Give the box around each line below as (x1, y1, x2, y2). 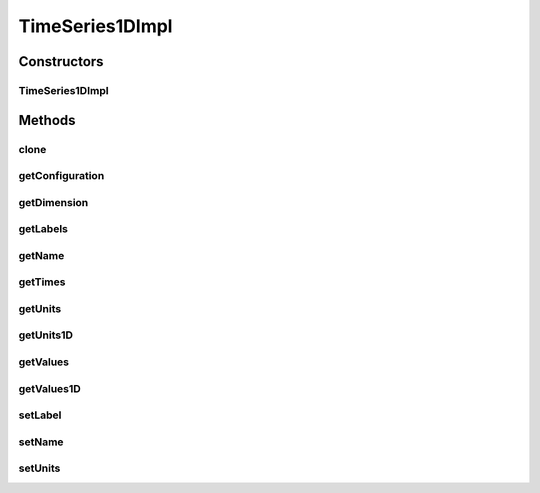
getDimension (18, 195, 89, 209)
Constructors (18, 53, 104, 70)
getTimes (18, 275, 66, 289)
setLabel (18, 408, 62, 422)
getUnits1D (18, 328, 74, 342)
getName (18, 248, 65, 262)
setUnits (18, 461, 61, 475)
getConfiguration (18, 169, 105, 183)
